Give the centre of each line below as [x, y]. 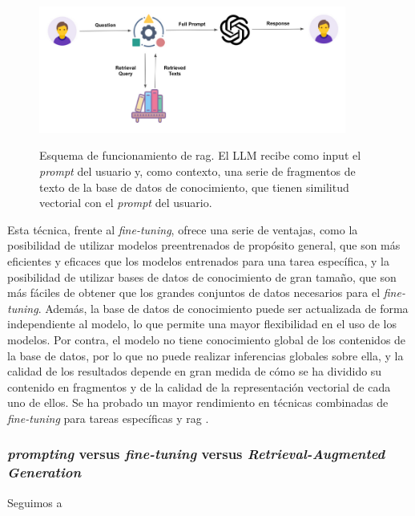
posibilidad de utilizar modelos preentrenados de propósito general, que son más [204, 245]
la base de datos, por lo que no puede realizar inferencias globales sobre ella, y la [205, 355]
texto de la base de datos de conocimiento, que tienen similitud [194, 187]
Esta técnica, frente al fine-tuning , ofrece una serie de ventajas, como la [183, 229]
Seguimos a [35, 502]
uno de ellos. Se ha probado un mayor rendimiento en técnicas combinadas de [198, 402]
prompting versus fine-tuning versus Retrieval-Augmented [196, 454]
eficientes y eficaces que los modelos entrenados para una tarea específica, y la [198, 261]
